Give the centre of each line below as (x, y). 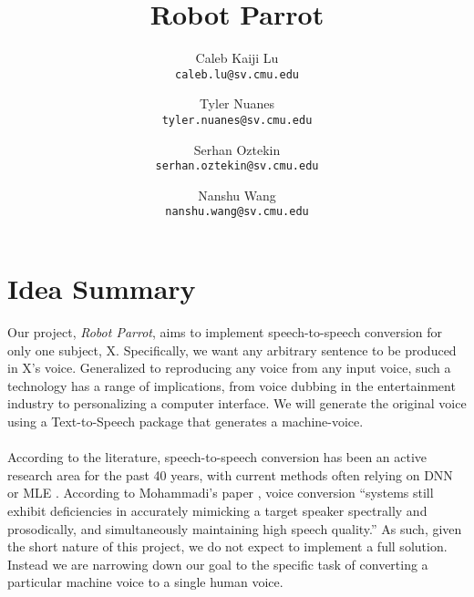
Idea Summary (102, 288)
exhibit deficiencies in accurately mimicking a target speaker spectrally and (217, 510)
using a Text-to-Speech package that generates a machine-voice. (185, 422)
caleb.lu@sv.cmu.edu (237, 74)
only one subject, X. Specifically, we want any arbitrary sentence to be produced (232, 350)
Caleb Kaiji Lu (237, 58)
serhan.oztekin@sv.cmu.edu (237, 166)
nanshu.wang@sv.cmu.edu (237, 212)
